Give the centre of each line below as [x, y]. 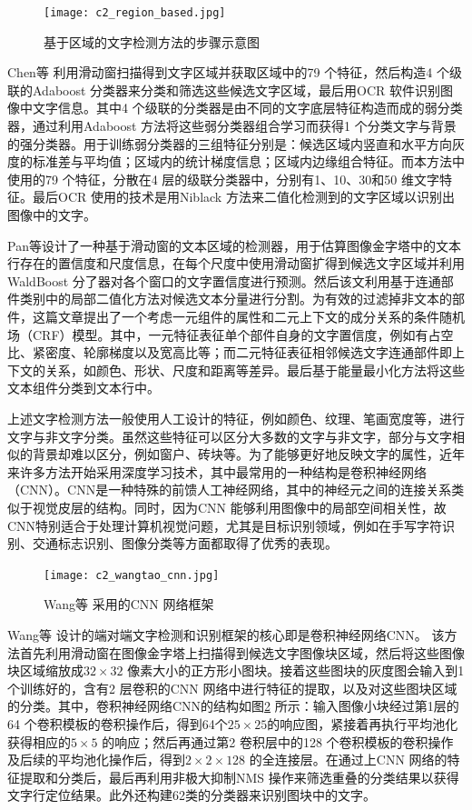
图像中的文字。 [52, 215]
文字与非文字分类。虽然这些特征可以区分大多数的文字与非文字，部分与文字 [230, 436]
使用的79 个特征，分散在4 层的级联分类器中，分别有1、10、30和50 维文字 [223, 179]
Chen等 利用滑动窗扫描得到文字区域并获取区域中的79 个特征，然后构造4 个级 [235, 72]
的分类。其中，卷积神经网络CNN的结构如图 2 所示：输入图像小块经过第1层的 [233, 706]
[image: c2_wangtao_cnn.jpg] [132, 575]
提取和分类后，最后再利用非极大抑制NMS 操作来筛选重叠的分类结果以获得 [239, 777]
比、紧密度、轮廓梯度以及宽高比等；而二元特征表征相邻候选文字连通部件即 [230, 352]
